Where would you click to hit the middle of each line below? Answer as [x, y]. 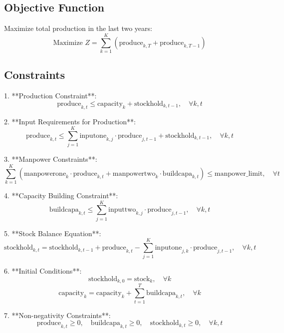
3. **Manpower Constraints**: [51, 159]
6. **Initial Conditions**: [43, 271]
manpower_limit [239, 173]
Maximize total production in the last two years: [78, 28]
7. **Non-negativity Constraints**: [57, 315]
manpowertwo [134, 173]
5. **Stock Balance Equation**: [53, 233]
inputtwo [122, 210]
